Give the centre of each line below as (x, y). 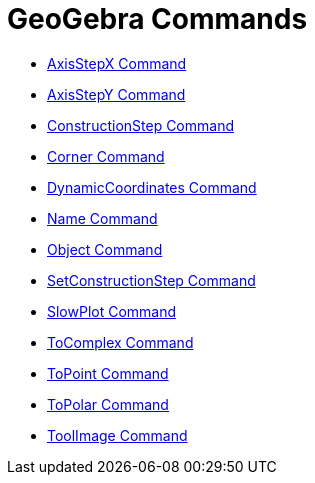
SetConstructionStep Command (151, 280)
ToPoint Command (108, 373)
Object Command (105, 249)
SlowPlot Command (112, 311)
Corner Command (106, 156)
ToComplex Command (120, 342)
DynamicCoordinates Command (152, 187)
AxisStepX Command (117, 63)
